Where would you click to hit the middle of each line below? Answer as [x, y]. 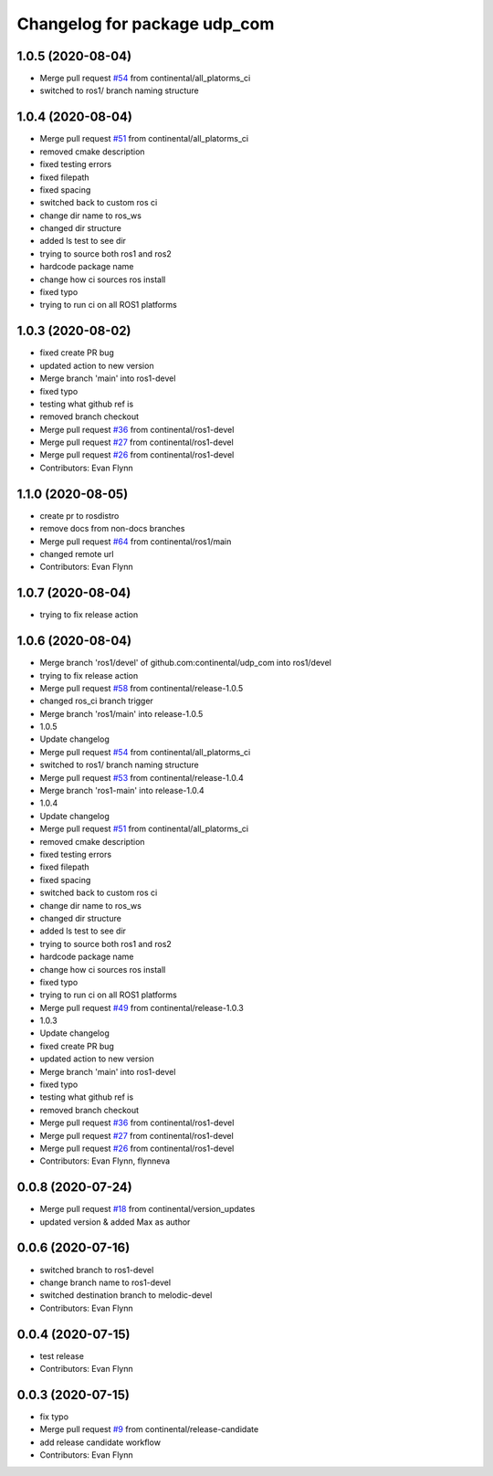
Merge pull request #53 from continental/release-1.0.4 [142, 777]
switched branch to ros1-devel [97, 1270]
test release [62, 1355]
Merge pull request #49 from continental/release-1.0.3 [142, 1007]
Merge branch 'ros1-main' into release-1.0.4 [122, 791]
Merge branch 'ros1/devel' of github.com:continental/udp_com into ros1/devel [186, 663]
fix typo [54, 1417]
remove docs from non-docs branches [112, 529]
